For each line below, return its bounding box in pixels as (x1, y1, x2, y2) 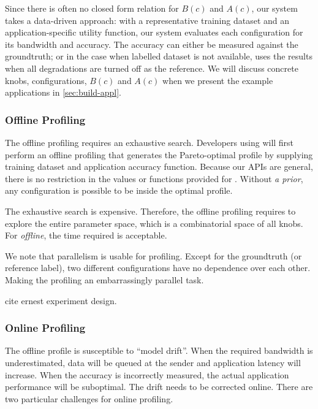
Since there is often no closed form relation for (5, 2, 179, 14)
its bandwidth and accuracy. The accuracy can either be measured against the (5, 37, 298, 50)
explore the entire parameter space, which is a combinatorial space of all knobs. (5, 216, 303, 229)
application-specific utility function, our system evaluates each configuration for (5, 26, 303, 39)
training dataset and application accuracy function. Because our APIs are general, (5, 160, 313, 173)
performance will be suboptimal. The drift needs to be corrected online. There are (5, 380, 313, 393)
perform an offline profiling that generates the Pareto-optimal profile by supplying (5, 148, 313, 161)
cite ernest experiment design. (5, 294, 117, 307)
